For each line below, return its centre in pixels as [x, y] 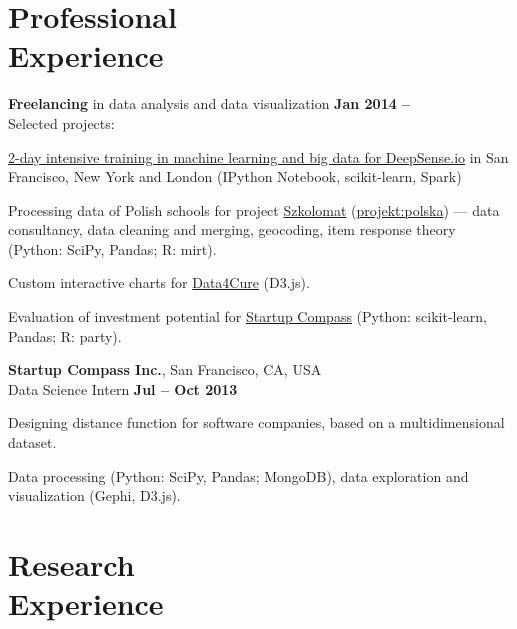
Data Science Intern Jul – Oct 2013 [123, 388]
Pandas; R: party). [65, 335]
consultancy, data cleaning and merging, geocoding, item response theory [232, 229]
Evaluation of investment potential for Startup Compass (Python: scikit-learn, [247, 316]
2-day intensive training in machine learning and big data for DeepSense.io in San [258, 156]
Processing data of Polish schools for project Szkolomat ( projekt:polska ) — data [254, 209]
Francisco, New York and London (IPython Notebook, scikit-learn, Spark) [235, 176]
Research [71, 564]
